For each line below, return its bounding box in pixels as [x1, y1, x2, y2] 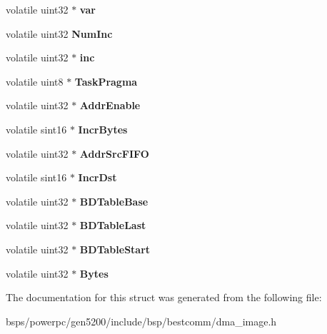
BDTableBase [79, 193, 149, 208]
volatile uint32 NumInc [6, 26, 113, 41]
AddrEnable [79, 98, 141, 113]
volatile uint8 [6, 74, 64, 88]
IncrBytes [78, 121, 128, 136]
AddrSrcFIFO [79, 146, 149, 161]
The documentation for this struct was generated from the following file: [6, 290, 322, 305]
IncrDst [78, 170, 117, 185]
